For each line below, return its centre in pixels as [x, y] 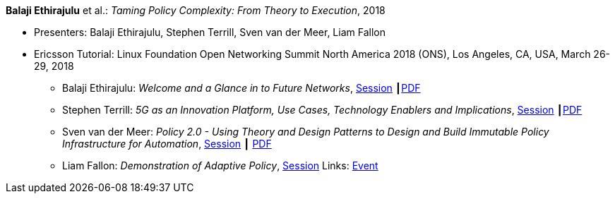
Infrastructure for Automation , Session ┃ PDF [167, 144]
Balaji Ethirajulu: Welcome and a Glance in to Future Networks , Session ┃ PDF [241, 88]
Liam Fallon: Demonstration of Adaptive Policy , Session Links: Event [220, 165]
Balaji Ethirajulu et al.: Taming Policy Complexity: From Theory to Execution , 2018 [196, 10]
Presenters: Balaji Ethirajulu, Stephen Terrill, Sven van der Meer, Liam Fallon [210, 32]
